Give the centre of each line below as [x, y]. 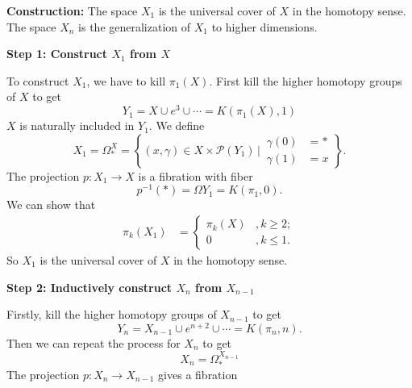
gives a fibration [198, 375]
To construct [38, 80]
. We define [177, 125]
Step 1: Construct [57, 54]
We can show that [51, 204]
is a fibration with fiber [196, 175]
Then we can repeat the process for [94, 342]
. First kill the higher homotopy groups [306, 80]
